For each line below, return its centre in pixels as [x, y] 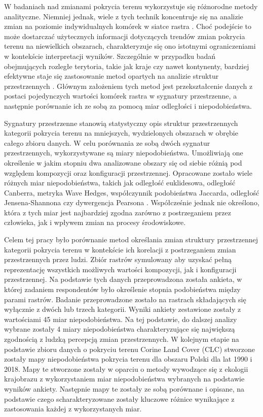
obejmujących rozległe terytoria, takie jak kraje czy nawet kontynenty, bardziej [127, 66]
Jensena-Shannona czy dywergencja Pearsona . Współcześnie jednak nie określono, [132, 202]
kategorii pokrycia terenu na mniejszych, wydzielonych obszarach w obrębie [121, 133]
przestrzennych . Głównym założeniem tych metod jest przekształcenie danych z [128, 86]
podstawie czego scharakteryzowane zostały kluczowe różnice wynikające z [119, 398]
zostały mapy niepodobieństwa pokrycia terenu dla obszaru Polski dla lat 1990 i [128, 359]
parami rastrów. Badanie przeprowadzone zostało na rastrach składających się [125, 299]
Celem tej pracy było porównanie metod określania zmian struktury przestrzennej [131, 239]
